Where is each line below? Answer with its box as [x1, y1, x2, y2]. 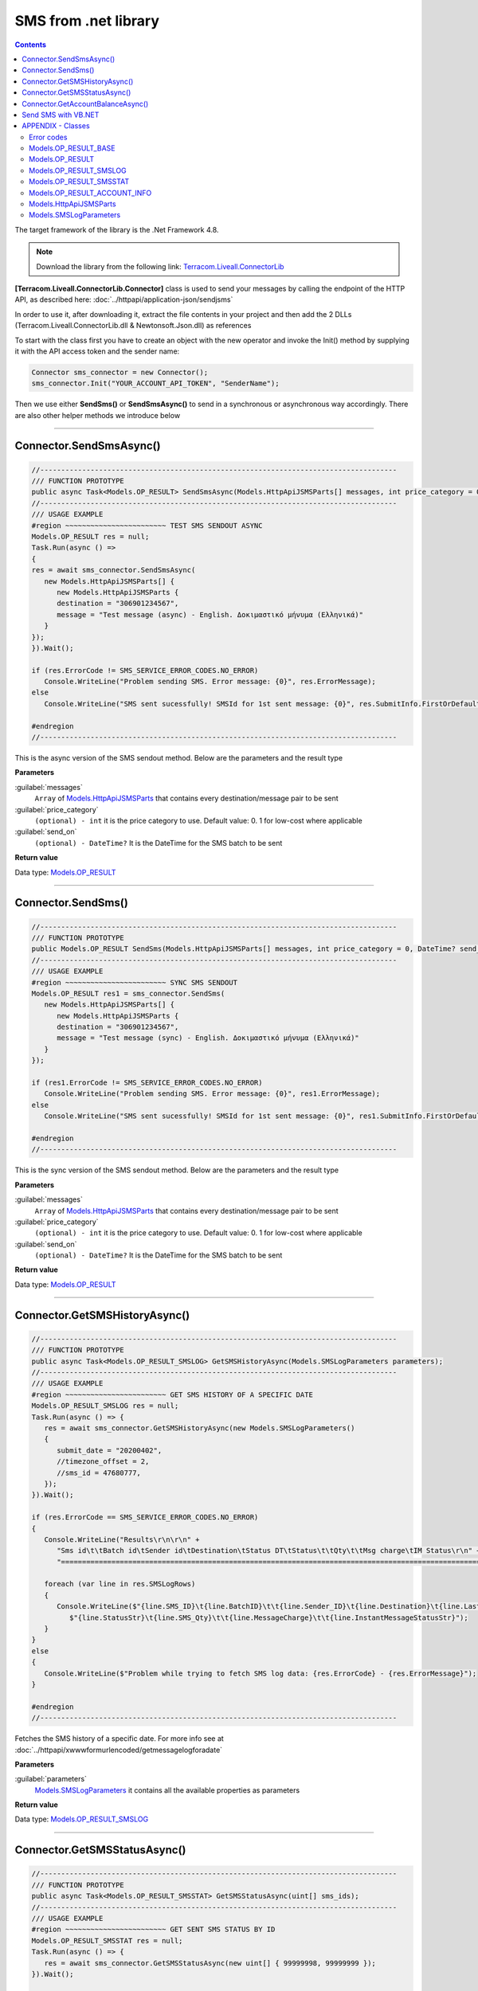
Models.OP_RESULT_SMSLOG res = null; [31, 1402, 179, 1410]
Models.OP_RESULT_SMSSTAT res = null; [31, 1936, 183, 1945]
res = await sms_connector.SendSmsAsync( [31, 565, 196, 575]
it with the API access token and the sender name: [14, 346, 180, 356]
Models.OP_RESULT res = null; [31, 532, 150, 542]
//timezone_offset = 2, [57, 1457, 150, 1466]
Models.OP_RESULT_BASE [29, 143, 116, 153]
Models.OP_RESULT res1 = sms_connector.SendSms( [31, 988, 225, 998]
